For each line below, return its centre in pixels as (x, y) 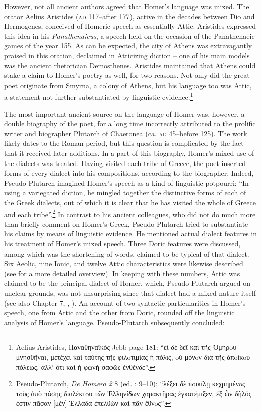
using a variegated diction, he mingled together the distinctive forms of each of (125, 192)
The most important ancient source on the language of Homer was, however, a (124, 113)
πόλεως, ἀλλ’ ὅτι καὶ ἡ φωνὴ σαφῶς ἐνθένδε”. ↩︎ (85, 366)
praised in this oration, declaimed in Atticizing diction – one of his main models (127, 55)
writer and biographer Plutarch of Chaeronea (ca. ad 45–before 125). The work (126, 133)
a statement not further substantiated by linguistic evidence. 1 (99, 96)
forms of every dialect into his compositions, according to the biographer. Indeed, (129, 173)
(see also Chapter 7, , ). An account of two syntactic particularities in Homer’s (125, 303)
